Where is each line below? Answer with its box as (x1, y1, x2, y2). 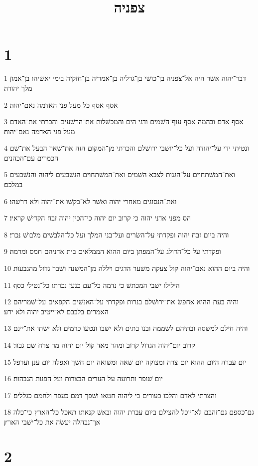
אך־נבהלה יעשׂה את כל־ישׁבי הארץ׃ (4, 416, 101, 427)
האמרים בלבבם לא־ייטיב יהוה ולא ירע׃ (4, 306, 109, 316)
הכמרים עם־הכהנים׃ (4, 152, 59, 163)
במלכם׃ (4, 179, 23, 190)
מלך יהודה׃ (4, 82, 32, 93)
